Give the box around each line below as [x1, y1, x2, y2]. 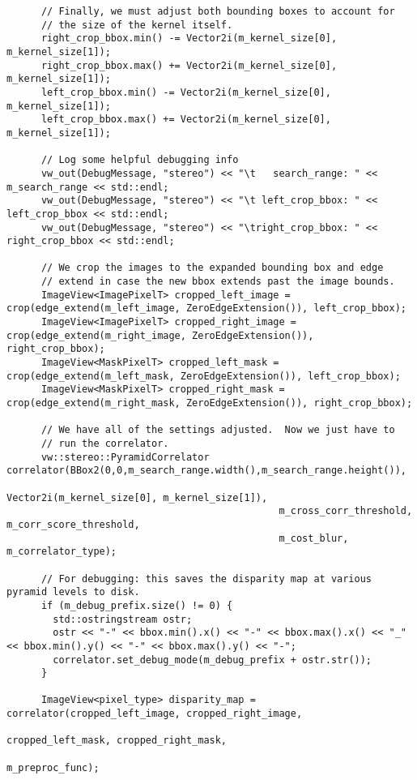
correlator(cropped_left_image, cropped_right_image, [6, 708, 303, 720]
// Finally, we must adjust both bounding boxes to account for [40, 6, 395, 17]
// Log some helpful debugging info [40, 154, 239, 166]
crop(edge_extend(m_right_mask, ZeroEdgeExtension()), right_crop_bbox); [6, 397, 413, 409]
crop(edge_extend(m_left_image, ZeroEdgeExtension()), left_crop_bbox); [6, 302, 406, 315]
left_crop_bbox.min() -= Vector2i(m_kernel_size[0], [40, 86, 331, 98]
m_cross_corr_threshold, [279, 505, 413, 517]
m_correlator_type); [6, 546, 117, 558]
